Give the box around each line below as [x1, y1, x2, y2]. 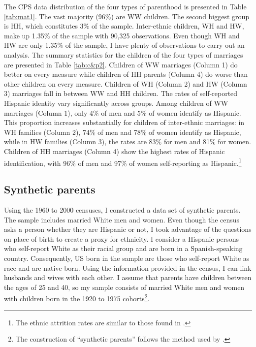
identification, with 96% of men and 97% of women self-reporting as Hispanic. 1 [4, 156, 242, 168]
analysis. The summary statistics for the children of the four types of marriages [4, 49, 243, 60]
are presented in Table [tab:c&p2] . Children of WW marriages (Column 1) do [4, 59, 238, 69]
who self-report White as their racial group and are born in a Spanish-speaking [4, 243, 243, 253]
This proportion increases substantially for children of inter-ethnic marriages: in [4, 117, 245, 127]
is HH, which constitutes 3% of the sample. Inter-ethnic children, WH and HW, [4, 21, 244, 31]
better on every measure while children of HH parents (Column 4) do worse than [4, 69, 248, 79]
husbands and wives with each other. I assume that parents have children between [4, 272, 252, 283]
